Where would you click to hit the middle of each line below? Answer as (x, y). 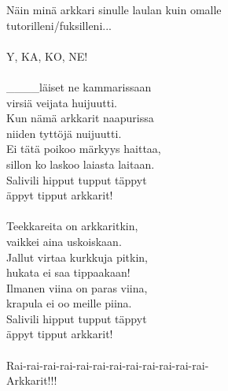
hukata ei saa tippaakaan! (68, 272)
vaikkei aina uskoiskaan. (64, 241)
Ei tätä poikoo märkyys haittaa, (84, 149)
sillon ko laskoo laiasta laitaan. (81, 164)
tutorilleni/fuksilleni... (59, 25)
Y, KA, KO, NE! (47, 56)
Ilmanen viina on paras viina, (77, 287)
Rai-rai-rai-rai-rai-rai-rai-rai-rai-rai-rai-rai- (108, 365)
